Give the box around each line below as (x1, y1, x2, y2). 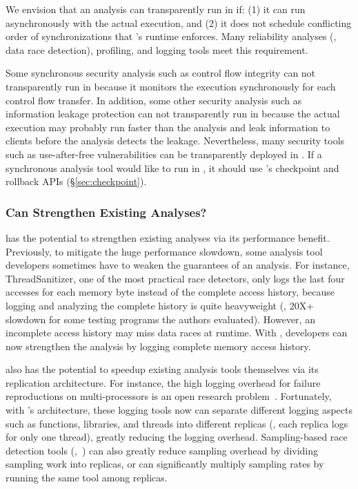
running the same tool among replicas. (6, 470, 168, 485)
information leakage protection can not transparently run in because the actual (6, 106, 340, 121)
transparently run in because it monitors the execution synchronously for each (6, 79, 336, 93)
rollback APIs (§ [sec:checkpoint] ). (6, 174, 147, 189)
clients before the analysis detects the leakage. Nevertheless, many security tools (6, 133, 345, 148)
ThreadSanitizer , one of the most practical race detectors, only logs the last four (6, 271, 345, 285)
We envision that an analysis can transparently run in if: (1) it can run (6, 2, 306, 16)
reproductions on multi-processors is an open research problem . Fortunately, (6, 389, 332, 403)
